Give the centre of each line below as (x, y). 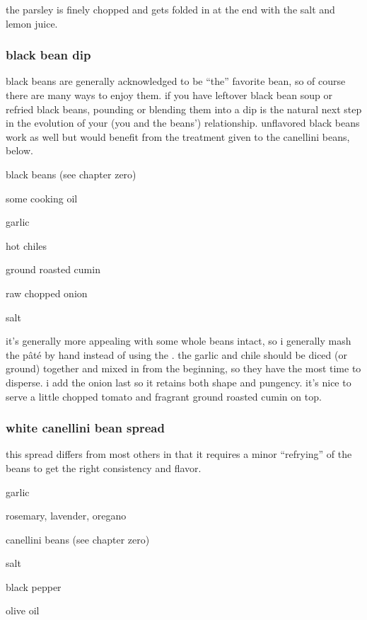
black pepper (34, 586)
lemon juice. (32, 23)
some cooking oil (42, 198)
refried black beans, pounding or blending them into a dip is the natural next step (184, 109)
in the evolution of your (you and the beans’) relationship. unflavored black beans (183, 123)
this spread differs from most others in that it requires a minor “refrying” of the (179, 454)
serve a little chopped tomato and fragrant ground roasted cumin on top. (164, 396)
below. (19, 150)
